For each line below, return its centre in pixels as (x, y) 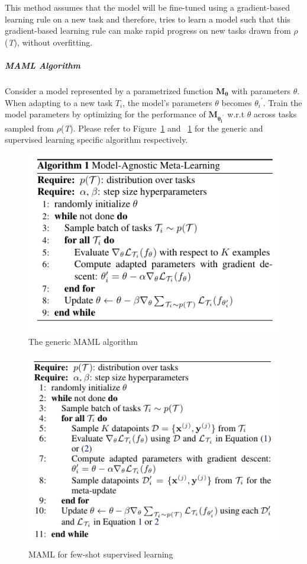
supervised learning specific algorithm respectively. (96, 140)
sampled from (29, 128)
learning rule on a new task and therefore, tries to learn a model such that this (148, 19)
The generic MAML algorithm (83, 341)
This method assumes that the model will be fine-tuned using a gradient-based (147, 7)
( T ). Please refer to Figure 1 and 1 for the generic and (162, 128)
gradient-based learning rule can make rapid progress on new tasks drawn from (148, 31)
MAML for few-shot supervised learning (101, 554)
